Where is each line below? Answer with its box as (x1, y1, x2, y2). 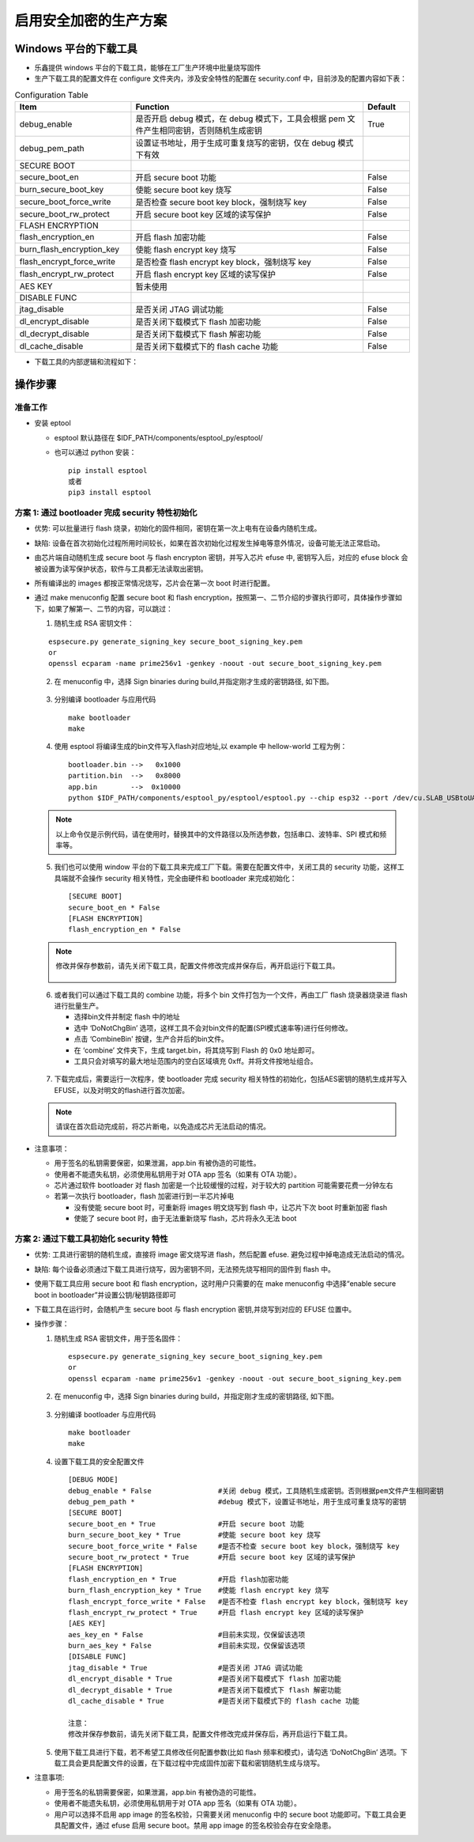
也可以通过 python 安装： (54, 448, 137, 457)
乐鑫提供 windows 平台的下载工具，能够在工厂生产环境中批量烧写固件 (34, 63, 261, 73)
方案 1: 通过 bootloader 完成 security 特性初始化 (14, 507, 197, 518)
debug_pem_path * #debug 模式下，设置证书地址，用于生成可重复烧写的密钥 (68, 1497, 407, 1506)
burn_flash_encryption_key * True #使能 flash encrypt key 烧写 (68, 1586, 329, 1595)
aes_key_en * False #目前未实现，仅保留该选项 (68, 1630, 306, 1639)
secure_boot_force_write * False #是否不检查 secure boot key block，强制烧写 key (68, 1541, 401, 1550)
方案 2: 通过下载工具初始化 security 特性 (14, 1233, 169, 1244)
